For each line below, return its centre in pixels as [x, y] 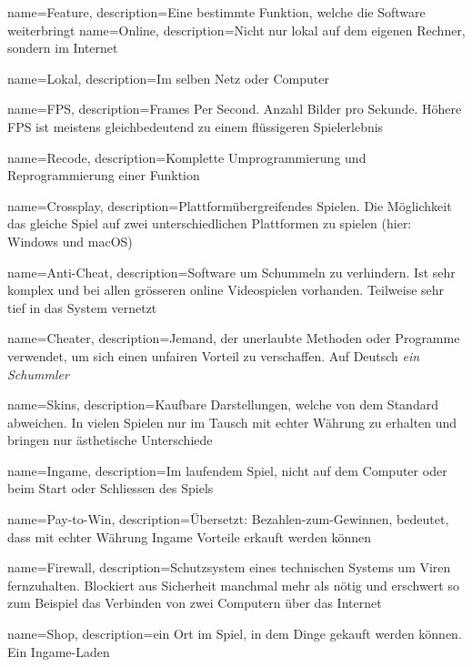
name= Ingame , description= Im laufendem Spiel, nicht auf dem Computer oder [227, 470]
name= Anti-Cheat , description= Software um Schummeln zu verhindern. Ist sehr [231, 272]
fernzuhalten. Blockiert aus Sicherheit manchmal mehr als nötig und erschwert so [233, 585]
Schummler [38, 374]
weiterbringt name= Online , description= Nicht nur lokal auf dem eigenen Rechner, [236, 30]
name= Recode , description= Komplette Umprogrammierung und [187, 157]
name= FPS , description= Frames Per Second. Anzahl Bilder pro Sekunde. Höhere [235, 109]
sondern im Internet [63, 48]
